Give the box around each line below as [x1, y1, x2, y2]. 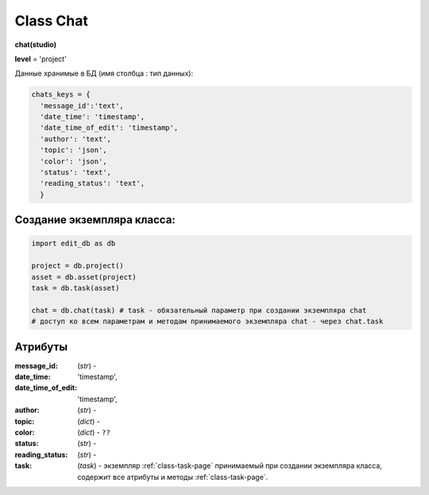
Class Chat [14, 12, 89, 29]
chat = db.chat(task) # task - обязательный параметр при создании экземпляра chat [31, 306, 367, 315]
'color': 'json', [40, 157, 107, 166]
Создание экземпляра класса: [14, 213, 176, 226]
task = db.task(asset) [31, 283, 120, 292]
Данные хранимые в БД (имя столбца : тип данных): [14, 68, 194, 79]
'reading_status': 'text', [40, 179, 145, 188]
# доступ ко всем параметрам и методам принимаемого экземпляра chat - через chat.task [31, 317, 384, 326]
